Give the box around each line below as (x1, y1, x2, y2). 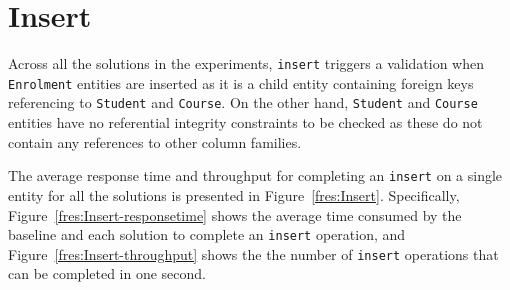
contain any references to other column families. (8, 131, 302, 152)
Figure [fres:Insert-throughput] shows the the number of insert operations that (8, 243, 499, 264)
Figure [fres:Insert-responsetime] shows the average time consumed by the (8, 204, 462, 225)
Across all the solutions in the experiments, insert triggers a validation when (8, 53, 485, 74)
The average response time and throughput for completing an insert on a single (8, 165, 503, 186)
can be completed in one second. (8, 263, 207, 284)
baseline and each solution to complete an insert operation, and (8, 224, 406, 245)
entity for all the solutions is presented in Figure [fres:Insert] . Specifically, (8, 184, 460, 205)
